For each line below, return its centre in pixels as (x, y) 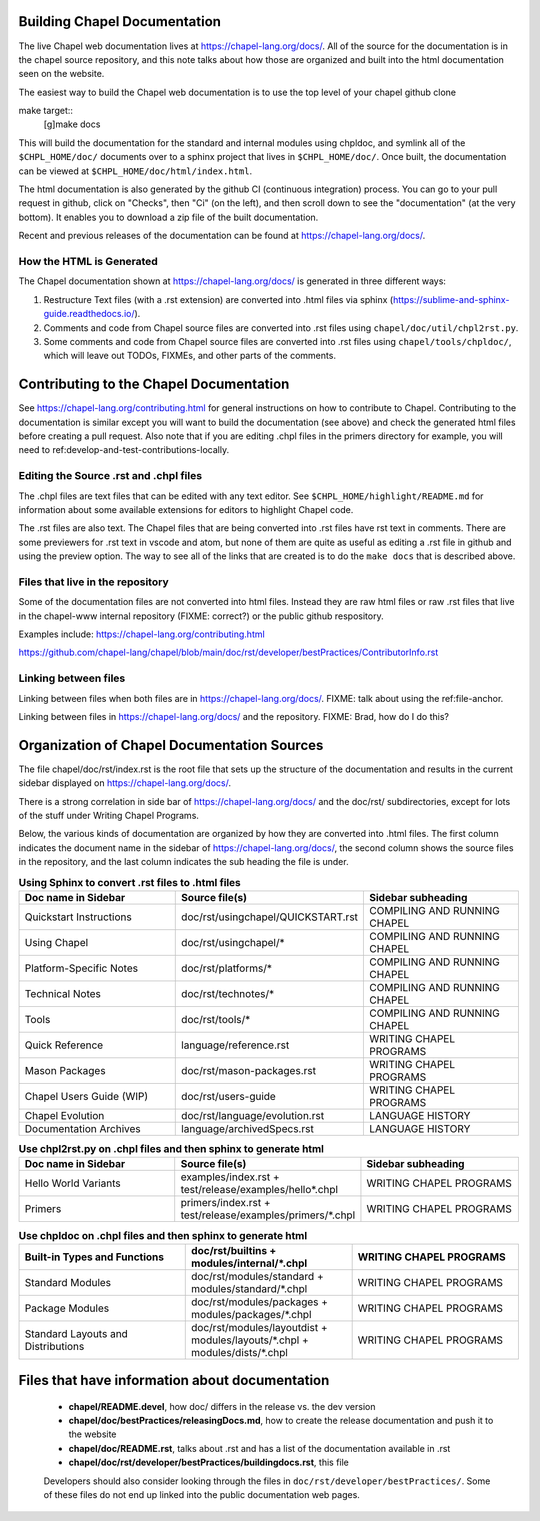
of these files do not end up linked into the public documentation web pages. (201, 1495)
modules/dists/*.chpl (240, 1352)
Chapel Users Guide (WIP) (86, 1096)
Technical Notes (63, 993)
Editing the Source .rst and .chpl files (110, 476)
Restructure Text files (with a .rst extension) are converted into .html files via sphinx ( (218, 299)
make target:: (46, 111)
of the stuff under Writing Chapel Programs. (109, 815)
